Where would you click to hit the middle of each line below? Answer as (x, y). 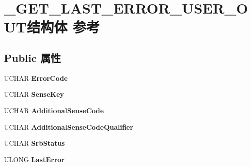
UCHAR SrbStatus (34, 143)
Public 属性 (32, 57)
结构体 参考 (63, 27)
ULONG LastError (34, 159)
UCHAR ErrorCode (36, 78)
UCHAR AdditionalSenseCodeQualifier (69, 127)
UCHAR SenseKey (34, 94)
